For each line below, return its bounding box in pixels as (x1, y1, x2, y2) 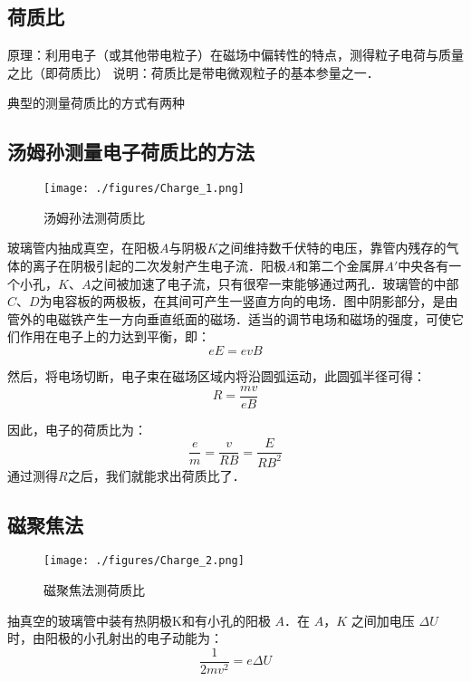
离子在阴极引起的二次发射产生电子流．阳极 (32, 256, 286, 275)
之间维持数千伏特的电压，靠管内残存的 (217, 238, 447, 257)
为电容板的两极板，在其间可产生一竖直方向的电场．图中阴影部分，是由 (39, 292, 458, 311)
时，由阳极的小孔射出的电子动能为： (7, 628, 223, 647)
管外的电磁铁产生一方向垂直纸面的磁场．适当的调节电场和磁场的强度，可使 (7, 309, 451, 328)
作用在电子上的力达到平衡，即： (19, 327, 210, 346)
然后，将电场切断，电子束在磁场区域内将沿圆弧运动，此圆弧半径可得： (7, 367, 426, 385)
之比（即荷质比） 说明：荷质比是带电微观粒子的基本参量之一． (7, 62, 380, 82)
